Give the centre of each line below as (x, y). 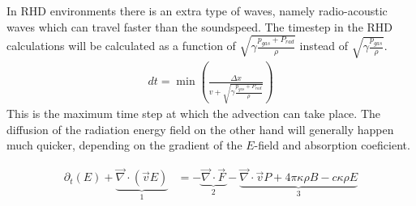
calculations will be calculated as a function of (121, 46)
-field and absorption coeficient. (332, 145)
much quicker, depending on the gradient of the (124, 145)
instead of (324, 46)
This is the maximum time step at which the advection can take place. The (193, 114)
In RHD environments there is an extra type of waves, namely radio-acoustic (197, 11)
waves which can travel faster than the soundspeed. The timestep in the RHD (200, 26)
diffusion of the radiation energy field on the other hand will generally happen (200, 129)
